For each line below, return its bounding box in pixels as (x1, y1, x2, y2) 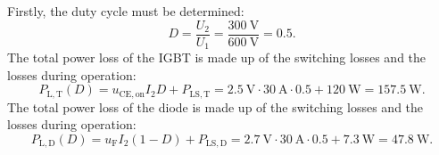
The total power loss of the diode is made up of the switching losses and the (7, 97, 424, 116)
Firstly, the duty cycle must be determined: (7, 2, 244, 20)
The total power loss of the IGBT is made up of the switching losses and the (7, 48, 427, 67)
